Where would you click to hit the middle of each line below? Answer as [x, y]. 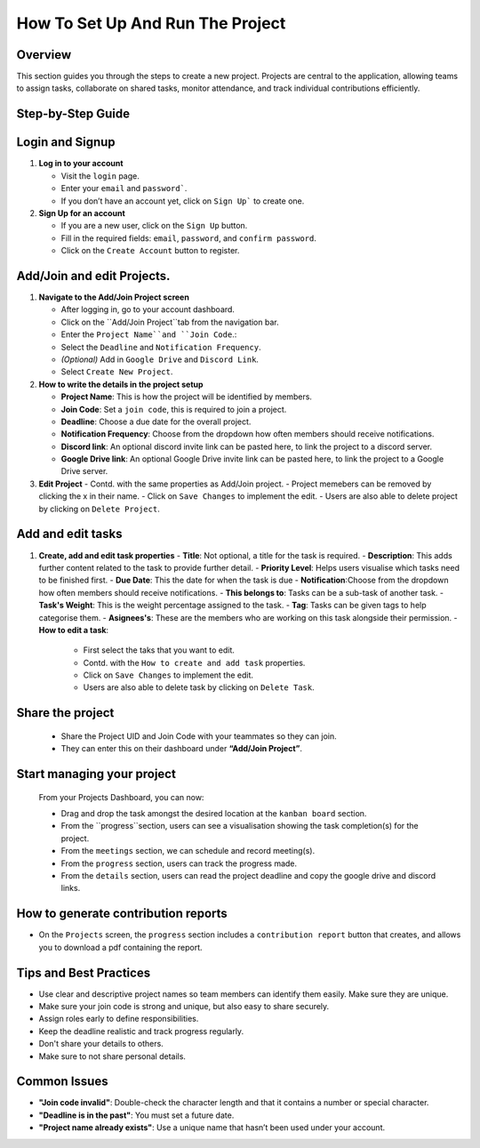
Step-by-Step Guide [73, 114]
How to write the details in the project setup [121, 384]
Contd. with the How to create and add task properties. [194, 662]
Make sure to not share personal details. [112, 1056]
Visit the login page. [100, 176]
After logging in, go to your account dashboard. [148, 309]
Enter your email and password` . [124, 189]
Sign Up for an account [82, 213]
